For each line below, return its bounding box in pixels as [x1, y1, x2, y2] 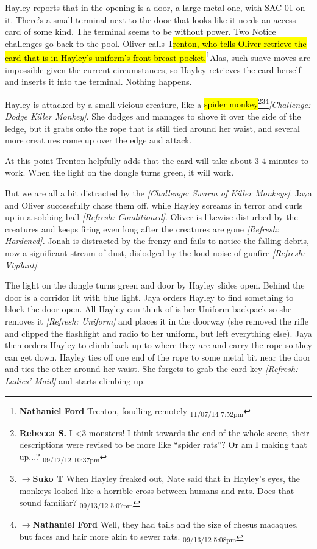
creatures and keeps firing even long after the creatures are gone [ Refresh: [5, 222, 280, 235]
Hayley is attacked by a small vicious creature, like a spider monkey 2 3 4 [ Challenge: [5, 96, 311, 110]
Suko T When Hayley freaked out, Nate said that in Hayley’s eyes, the [32, 472, 301, 484]
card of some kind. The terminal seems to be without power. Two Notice [5, 25, 276, 38]
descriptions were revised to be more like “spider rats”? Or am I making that [19, 438, 307, 451]
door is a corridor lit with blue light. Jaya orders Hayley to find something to [5, 290, 294, 303]
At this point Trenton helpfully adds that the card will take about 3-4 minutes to [5, 154, 309, 167]
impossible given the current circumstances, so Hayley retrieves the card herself [5, 63, 301, 76]
